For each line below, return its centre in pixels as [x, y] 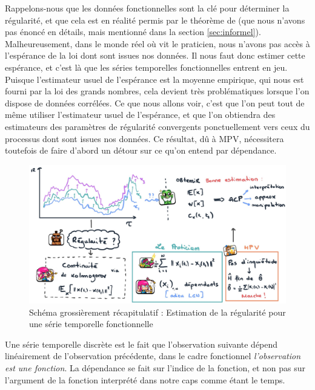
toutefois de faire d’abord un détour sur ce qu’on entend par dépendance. [141, 150]
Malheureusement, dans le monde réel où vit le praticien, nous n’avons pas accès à [157, 43]
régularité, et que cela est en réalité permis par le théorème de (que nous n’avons [155, 20]
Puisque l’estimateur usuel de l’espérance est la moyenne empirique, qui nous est [154, 79]
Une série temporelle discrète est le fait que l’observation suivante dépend [141, 344]
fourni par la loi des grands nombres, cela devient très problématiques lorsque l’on [157, 91]
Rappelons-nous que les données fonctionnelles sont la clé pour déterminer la [147, 8]
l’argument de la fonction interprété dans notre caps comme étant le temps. [145, 379]
